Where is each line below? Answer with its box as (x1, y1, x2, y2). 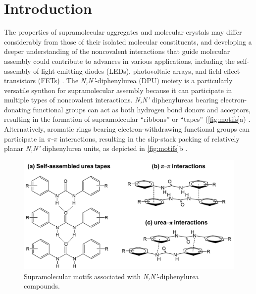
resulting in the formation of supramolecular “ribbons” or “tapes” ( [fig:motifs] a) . (4, 114, 251, 124)
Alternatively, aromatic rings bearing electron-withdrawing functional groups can (4, 124, 250, 134)
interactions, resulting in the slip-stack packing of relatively (59, 133, 240, 144)
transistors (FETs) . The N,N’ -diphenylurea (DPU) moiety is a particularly (4, 75, 233, 86)
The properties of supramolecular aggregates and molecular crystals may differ (4, 27, 242, 37)
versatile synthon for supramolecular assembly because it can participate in (4, 85, 232, 95)
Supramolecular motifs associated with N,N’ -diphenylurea (24, 271, 199, 281)
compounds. (24, 281, 60, 291)
